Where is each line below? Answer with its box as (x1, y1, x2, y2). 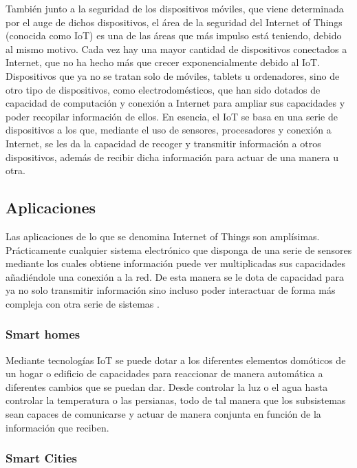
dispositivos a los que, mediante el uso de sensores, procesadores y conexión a (6, 123, 332, 137)
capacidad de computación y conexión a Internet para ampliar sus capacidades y (6, 96, 345, 110)
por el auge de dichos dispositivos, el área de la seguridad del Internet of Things (6, 14, 343, 29)
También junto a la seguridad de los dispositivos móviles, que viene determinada (6, 1, 344, 15)
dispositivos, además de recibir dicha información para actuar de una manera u (6, 149, 338, 164)
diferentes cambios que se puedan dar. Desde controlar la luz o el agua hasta (6, 379, 328, 394)
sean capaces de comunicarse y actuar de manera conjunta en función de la (6, 407, 321, 421)
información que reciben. (6, 420, 109, 434)
